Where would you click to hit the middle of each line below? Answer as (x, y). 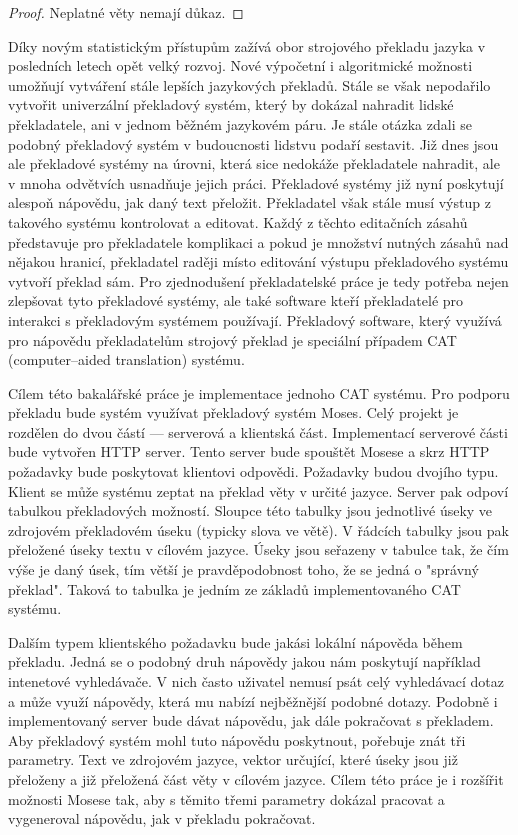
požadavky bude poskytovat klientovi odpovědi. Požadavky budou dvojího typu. (253, 471)
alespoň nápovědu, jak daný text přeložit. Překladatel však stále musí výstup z (249, 202)
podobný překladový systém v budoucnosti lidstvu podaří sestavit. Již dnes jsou (253, 143)
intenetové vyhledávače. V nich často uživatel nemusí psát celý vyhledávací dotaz (256, 681)
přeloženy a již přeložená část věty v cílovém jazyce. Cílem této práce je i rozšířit (256, 778)
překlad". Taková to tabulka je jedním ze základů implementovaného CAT (234, 588)
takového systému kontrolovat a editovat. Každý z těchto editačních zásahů (238, 221)
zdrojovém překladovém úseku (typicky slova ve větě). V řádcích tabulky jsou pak (258, 529)
